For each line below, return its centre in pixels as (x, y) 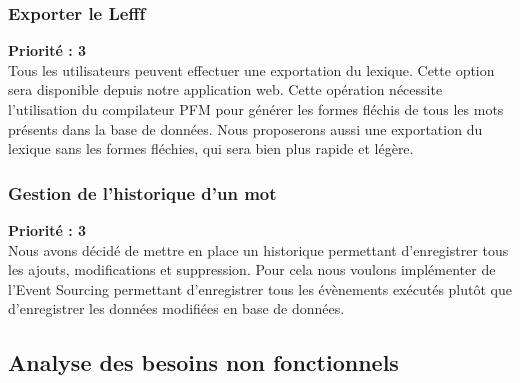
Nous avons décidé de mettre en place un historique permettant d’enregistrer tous (258, 249)
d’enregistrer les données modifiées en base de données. (176, 308)
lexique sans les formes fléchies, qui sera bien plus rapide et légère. (211, 148)
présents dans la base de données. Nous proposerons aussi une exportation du (245, 128)
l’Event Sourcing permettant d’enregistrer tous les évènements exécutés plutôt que (260, 288)
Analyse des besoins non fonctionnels (203, 362)
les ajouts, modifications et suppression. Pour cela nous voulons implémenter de (252, 269)
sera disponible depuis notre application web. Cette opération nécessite (225, 89)
